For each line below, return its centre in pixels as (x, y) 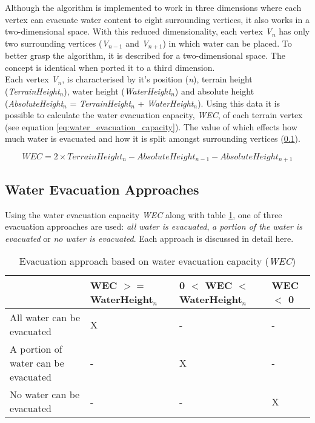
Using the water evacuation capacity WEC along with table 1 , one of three (144, 214)
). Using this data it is (239, 103)
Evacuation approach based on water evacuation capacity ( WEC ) (157, 261)
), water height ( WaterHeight (118, 91)
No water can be (45, 395)
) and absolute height (214, 91)
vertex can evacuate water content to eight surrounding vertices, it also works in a (157, 19)
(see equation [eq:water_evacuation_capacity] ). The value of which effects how (151, 126)
